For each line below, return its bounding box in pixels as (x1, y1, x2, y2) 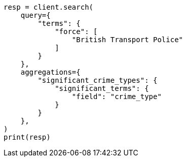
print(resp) (4, 133, 51, 141)
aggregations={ (20, 68, 81, 76)
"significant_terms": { (55, 84, 149, 92)
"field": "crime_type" (71, 92, 162, 101)
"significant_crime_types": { (38, 76, 158, 84)
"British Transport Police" (71, 36, 183, 44)
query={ (20, 11, 51, 19)
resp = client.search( (4, 3, 94, 11)
